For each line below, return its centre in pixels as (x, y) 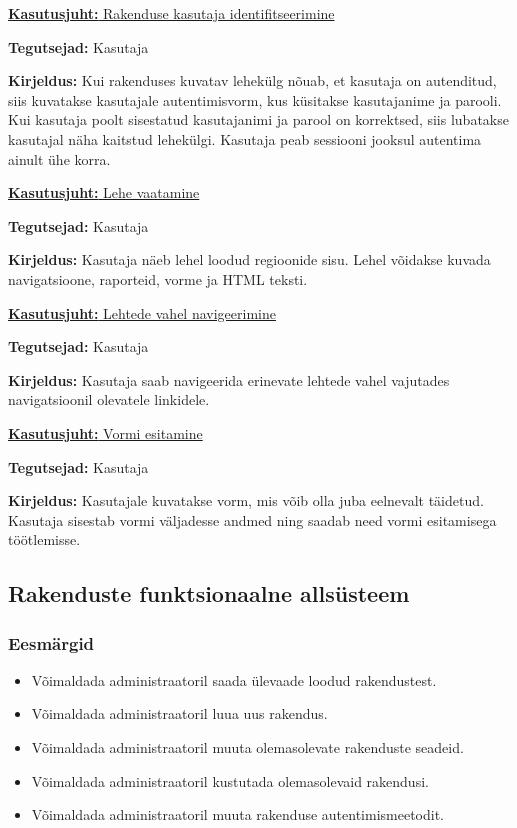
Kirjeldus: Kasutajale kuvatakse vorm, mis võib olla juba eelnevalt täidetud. (246, 500)
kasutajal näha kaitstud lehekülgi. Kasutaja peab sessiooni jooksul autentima (245, 138)
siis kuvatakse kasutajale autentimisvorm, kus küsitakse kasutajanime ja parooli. (255, 99)
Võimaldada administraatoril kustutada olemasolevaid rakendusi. (230, 780)
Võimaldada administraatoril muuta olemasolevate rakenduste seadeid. (247, 747)
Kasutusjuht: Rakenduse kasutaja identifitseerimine (171, 13)
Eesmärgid (51, 642)
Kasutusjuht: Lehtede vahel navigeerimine (142, 312)
